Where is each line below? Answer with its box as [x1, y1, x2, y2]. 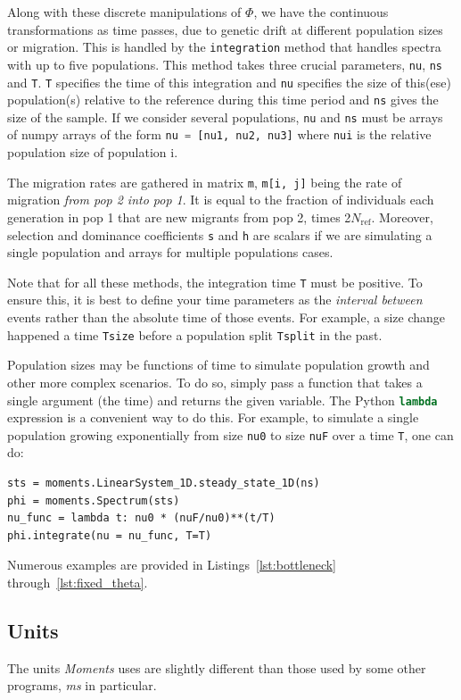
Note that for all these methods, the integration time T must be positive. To [7, 272, 423, 291]
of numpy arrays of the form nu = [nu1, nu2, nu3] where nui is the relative [7, 125, 432, 144]
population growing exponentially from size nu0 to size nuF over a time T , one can [7, 425, 454, 444]
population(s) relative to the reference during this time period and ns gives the [7, 90, 439, 109]
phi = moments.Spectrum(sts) [7, 494, 180, 507]
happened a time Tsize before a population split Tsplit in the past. [7, 325, 383, 344]
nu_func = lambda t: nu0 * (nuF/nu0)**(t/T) [7, 512, 276, 525]
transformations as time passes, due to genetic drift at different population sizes [7, 20, 443, 38]
